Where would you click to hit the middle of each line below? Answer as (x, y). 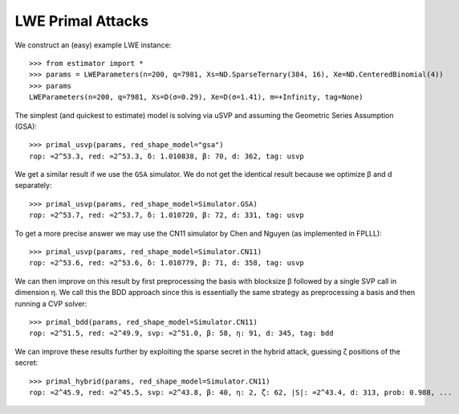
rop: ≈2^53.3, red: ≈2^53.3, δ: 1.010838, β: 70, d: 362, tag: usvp (167, 156)
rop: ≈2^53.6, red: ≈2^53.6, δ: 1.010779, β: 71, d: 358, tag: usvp (167, 263)
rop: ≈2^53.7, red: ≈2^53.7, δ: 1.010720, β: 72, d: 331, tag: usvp (167, 215)
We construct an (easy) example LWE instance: (93, 45)
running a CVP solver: (51, 303)
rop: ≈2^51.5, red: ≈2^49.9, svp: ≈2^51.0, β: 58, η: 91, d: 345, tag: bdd (181, 333)
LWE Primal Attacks (81, 21)
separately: (33, 186)
